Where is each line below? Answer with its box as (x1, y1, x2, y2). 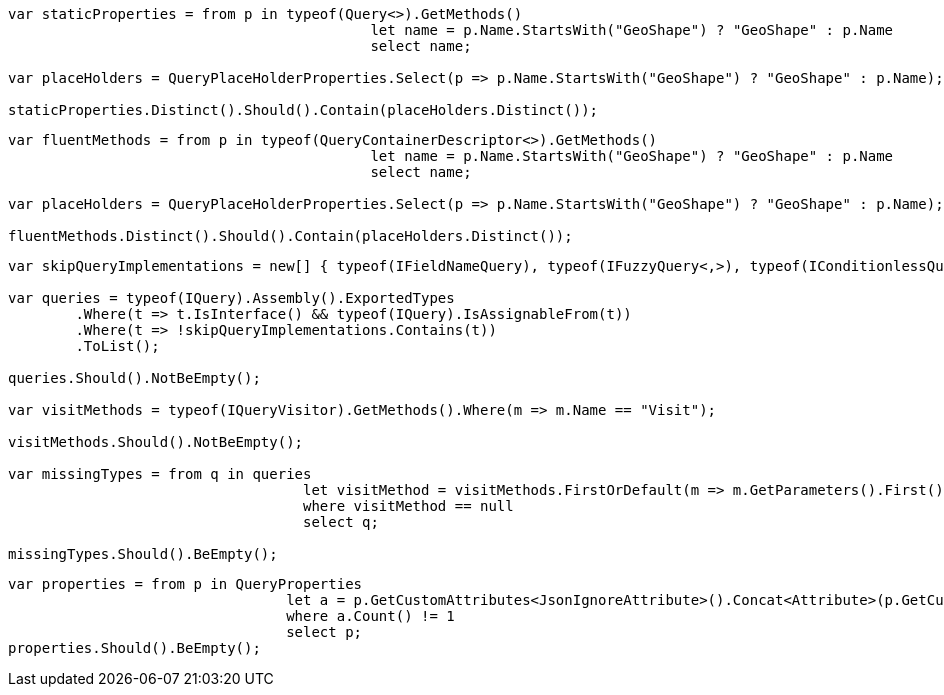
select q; (303, 514, 379, 530)
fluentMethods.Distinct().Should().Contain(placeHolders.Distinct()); (8, 228, 573, 244)
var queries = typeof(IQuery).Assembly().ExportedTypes (8, 290, 455, 306)
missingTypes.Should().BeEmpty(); (8, 546, 278, 562)
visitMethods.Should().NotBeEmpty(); (8, 434, 304, 450)
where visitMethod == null (303, 498, 514, 514)
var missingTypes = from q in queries (8, 466, 312, 482)
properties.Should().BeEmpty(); (8, 640, 261, 656)
